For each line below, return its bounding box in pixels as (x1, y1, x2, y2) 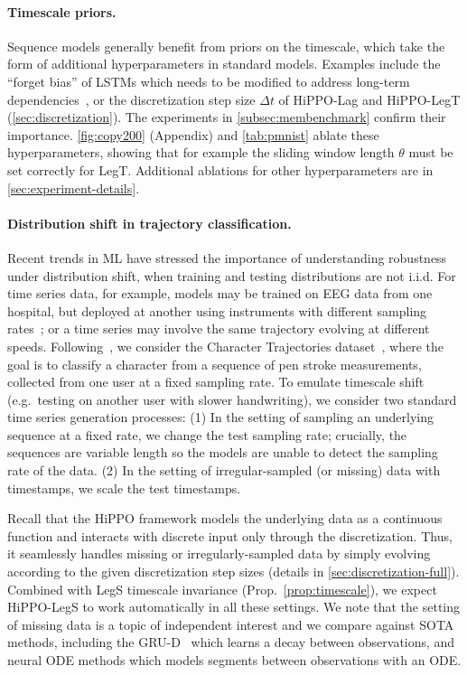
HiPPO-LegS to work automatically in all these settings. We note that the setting (7, 597, 461, 616)
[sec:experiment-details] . (7, 178, 140, 197)
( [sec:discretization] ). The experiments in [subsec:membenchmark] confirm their (7, 108, 446, 127)
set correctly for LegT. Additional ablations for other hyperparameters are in (7, 160, 434, 179)
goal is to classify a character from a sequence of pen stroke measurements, (7, 354, 422, 373)
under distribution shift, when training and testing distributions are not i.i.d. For (7, 266, 456, 285)
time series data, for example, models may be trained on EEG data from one (7, 284, 433, 303)
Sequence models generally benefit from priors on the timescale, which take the (7, 36, 445, 55)
